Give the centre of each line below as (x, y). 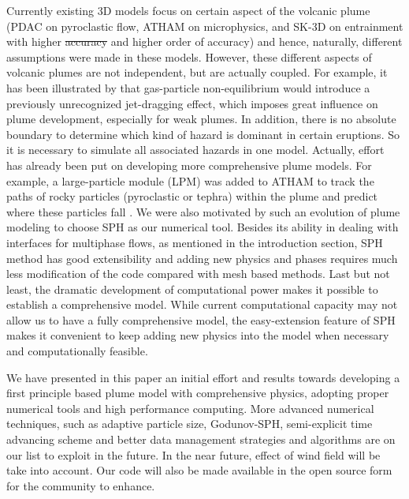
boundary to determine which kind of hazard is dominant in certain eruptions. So (203, 134)
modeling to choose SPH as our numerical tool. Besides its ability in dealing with (203, 227)
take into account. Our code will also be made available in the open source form (199, 470)
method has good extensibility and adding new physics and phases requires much (202, 258)
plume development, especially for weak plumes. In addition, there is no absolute (201, 119)
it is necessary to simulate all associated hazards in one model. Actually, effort (195, 150)
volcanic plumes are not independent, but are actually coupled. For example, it (197, 72)
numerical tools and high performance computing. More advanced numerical (190, 408)
